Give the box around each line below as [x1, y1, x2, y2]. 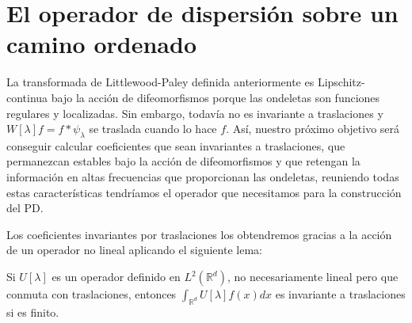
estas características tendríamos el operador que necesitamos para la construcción [6, 184, 402, 200]
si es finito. [6, 303, 59, 320]
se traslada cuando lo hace [89, 120, 217, 137]
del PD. [6, 199, 44, 216]
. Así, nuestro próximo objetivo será [226, 120, 400, 137]
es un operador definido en [51, 268, 181, 285]
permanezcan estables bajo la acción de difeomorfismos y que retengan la [6, 153, 360, 169]
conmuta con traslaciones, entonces [6, 286, 177, 302]
